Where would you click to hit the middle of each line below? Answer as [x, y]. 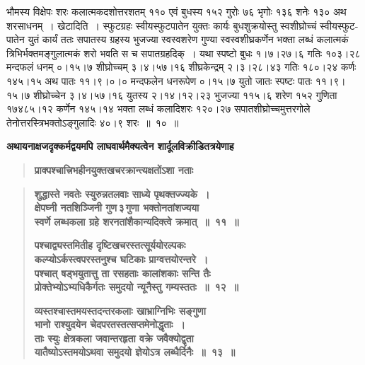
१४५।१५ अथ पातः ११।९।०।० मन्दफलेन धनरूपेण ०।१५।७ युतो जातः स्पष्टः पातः [160, 80]
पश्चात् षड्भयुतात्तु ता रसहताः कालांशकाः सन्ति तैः [122, 273]
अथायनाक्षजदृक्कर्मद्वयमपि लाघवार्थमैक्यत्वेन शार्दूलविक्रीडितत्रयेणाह [120, 146]
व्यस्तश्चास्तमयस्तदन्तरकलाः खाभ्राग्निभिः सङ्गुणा [120, 310]
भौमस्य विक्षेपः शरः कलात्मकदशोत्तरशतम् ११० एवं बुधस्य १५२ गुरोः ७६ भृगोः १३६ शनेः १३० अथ [176, 11]
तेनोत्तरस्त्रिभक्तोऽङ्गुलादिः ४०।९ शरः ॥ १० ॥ [93, 122]
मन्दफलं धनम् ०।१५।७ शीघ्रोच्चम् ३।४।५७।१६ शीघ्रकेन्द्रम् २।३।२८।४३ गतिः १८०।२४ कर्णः [181, 67]
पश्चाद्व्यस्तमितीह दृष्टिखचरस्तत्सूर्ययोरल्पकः [110, 245]
